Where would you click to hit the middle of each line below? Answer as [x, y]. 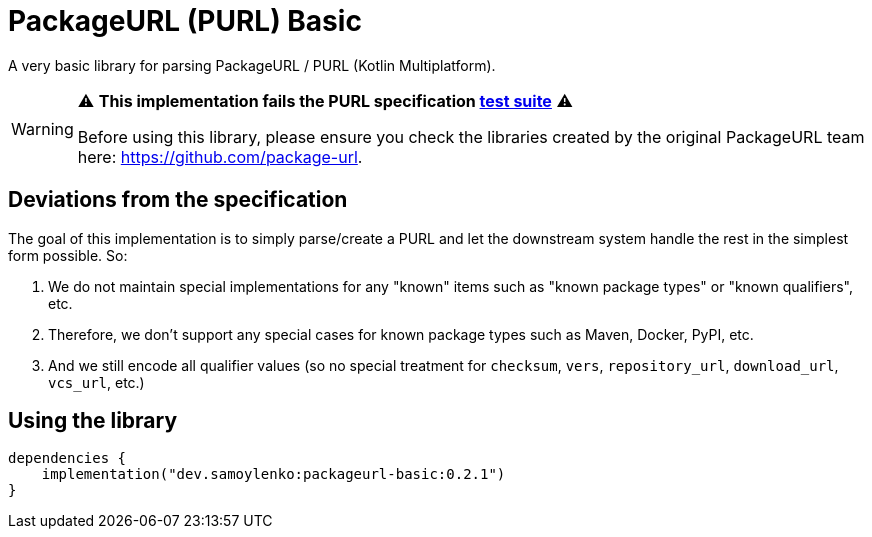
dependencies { [67, 458]
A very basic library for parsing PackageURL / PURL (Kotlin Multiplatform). [252, 65]
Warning [42, 128]
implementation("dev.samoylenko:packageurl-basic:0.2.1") [273, 474]
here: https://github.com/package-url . [220, 156]
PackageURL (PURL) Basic [185, 21]
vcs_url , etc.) [96, 382]
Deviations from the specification [178, 200]
